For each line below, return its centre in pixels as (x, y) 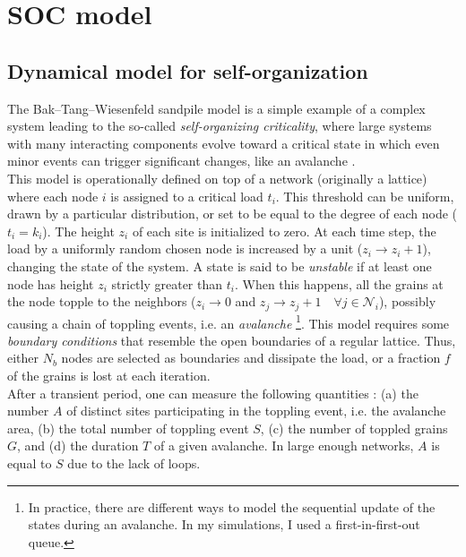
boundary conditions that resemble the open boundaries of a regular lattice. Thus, (232, 340)
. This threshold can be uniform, (365, 196)
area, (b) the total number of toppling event (128, 428)
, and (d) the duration (78, 446)
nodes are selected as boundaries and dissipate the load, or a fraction (251, 358)
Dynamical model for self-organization (188, 70)
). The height (78, 231)
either (23, 358)
